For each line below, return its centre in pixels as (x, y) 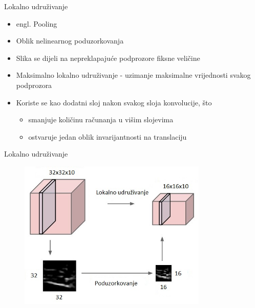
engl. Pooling (37, 23)
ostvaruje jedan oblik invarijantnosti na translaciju (108, 136)
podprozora (34, 85)
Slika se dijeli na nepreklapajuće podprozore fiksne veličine (108, 58)
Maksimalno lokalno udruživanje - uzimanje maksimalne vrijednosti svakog (133, 75)
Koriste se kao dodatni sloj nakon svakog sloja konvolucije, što (114, 102)
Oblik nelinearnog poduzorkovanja (70, 41)
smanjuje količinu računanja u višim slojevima (101, 119)
